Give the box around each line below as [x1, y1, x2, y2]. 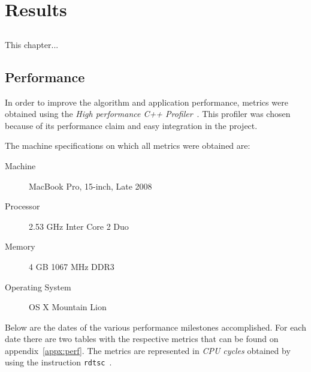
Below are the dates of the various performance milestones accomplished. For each [5, 320, 306, 333]
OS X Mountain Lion [29, 301, 107, 313]
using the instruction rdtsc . [5, 356, 112, 368]
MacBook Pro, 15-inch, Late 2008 [29, 179, 152, 192]
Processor [5, 200, 40, 212]
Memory [5, 240, 35, 253]
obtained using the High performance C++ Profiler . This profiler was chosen [5, 107, 291, 120]
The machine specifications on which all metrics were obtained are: [5, 139, 250, 152]
